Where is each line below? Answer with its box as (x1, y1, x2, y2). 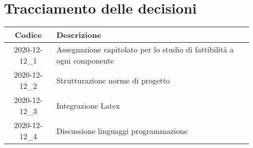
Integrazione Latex (56, 99, 120, 111)
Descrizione (56, 29, 101, 41)
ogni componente (56, 55, 114, 66)
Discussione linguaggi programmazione (56, 125, 188, 136)
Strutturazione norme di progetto (56, 74, 170, 86)
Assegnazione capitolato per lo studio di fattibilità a (56, 44, 234, 55)
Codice (15, 29, 42, 41)
